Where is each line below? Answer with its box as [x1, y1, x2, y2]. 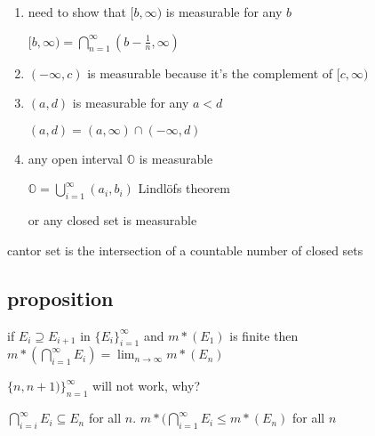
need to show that [28, 3, 126, 20]
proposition [7, 284, 114, 311]
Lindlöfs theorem [138, 179, 230, 198]
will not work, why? [92, 376, 201, 395]
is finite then [229, 326, 299, 344]
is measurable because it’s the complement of [87, 63, 333, 82]
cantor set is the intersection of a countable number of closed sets [7, 240, 363, 259]
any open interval [28, 149, 124, 167]
